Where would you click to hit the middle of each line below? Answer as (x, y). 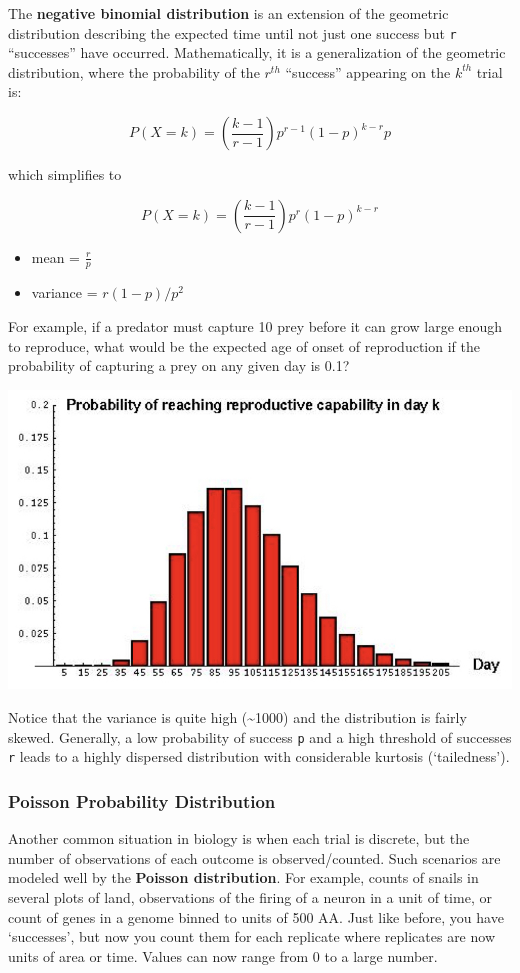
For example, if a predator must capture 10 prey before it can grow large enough (255, 326)
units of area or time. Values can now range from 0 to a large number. (223, 955)
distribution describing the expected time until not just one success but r (232, 32)
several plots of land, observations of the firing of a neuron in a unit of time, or (250, 896)
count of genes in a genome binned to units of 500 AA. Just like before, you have (256, 916)
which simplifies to (65, 174)
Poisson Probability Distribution (142, 800)
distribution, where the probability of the (134, 71)
